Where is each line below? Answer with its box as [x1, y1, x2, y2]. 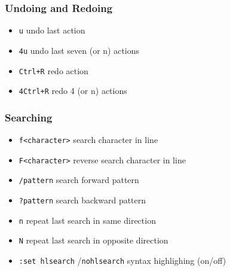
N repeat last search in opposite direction [19, 234, 168, 246]
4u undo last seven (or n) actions [19, 44, 140, 56]
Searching [5, 109, 53, 124]
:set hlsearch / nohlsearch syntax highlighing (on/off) [19, 254, 226, 266]
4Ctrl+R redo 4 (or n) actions [19, 84, 127, 97]
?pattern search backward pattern [19, 194, 146, 206]
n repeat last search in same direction [19, 214, 156, 226]
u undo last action [19, 24, 85, 36]
